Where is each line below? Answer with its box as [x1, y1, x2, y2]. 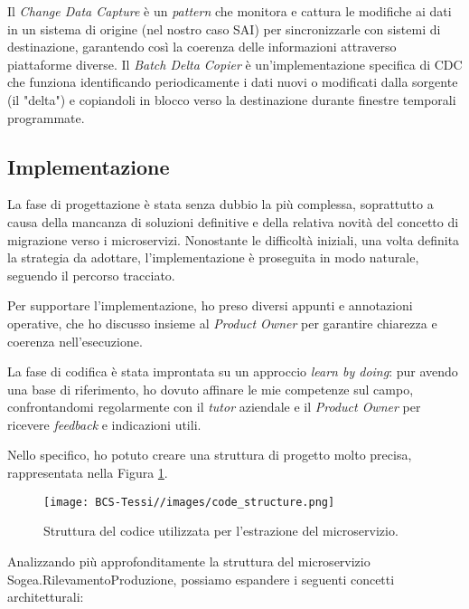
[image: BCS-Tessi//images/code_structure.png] [43, 495, 335, 509]
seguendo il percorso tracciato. [7, 265, 175, 284]
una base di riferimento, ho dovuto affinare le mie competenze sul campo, [7, 379, 414, 398]
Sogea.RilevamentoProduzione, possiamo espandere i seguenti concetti [7, 569, 395, 588]
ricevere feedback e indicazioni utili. [7, 414, 202, 433]
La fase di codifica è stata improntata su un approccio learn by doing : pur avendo [7, 362, 458, 381]
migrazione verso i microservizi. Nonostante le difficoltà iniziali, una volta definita [7, 230, 460, 249]
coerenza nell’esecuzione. [7, 331, 143, 350]
